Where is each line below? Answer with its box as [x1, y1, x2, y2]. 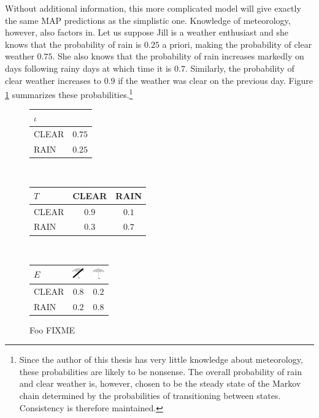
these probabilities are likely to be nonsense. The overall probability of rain [19, 365, 302, 378]
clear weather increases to [5, 74, 101, 86]
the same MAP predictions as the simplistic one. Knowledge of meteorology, [5, 13, 291, 26]
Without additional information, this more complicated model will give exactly [5, 2, 301, 14]
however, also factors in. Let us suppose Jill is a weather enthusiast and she [5, 26, 288, 39]
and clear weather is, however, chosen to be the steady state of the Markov [19, 377, 301, 390]
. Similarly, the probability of [185, 61, 294, 74]
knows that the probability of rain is [5, 37, 142, 50]
